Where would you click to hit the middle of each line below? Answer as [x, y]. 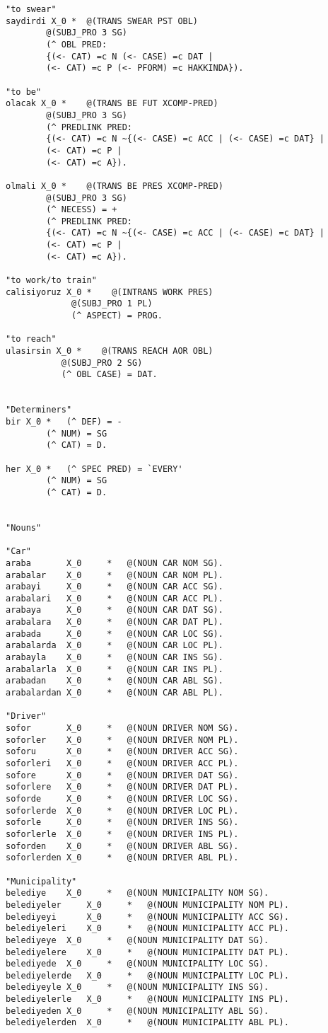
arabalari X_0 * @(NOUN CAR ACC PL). [115, 598]
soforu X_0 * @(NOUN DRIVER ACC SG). [122, 752]
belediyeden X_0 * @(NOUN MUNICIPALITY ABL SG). [137, 1011]
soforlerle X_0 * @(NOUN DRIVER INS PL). [122, 834]
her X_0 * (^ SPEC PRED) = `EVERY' [94, 469]
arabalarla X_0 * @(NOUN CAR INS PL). [115, 669]
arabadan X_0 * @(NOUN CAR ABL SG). [115, 681]
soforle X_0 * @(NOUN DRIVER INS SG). [122, 823]
